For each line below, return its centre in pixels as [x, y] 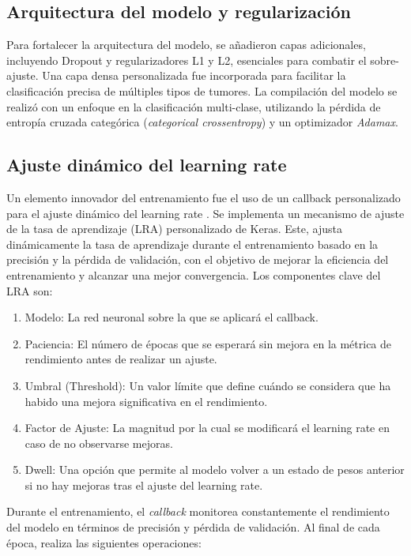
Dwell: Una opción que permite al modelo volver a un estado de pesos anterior [215, 470]
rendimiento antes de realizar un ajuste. [121, 359]
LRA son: [30, 290]
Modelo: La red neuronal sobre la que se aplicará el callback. [172, 317]
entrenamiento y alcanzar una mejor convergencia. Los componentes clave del [194, 274]
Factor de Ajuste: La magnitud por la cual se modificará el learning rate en [207, 428]
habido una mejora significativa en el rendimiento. [146, 401]
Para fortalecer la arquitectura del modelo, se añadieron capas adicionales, [186, 45]
